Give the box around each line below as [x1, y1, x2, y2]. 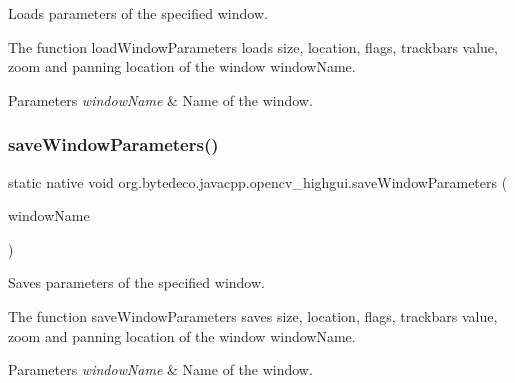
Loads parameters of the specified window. [8, 3, 268, 23]
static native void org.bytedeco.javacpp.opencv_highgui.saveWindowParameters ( [8, 171, 508, 192]
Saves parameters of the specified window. [8, 272, 265, 293]
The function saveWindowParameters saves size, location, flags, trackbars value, [8, 305, 498, 326]
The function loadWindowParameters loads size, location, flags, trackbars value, [8, 36, 498, 57]
